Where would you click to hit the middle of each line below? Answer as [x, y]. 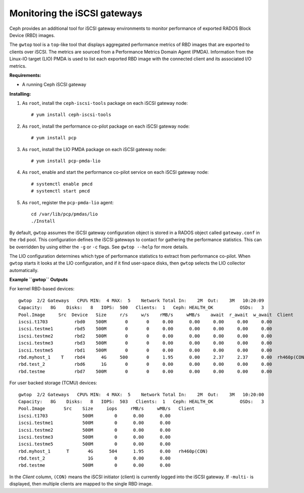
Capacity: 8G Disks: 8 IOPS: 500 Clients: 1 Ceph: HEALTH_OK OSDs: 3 [141, 308]
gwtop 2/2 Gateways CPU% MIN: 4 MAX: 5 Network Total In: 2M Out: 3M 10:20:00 [141, 394]
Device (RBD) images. [32, 35]
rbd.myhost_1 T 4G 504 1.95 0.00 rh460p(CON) [113, 451]
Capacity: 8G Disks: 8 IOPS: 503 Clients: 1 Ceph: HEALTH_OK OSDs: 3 [141, 401]
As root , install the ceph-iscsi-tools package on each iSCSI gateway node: [105, 103]
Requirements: [25, 75]
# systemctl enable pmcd [62, 184]
